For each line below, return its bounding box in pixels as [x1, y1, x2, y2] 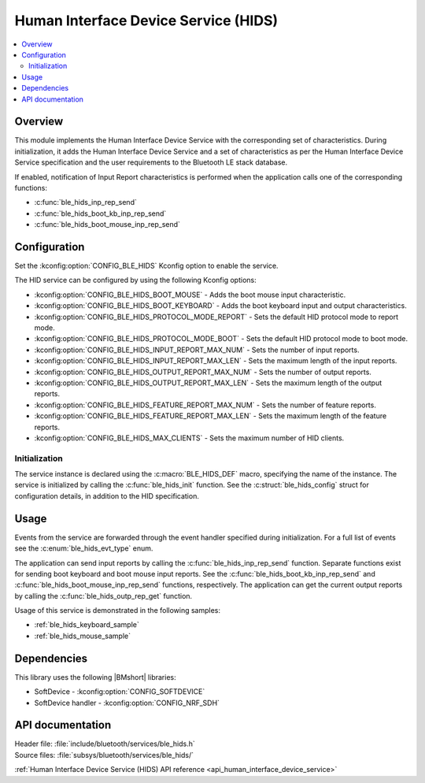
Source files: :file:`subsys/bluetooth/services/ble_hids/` [14, 750, 194, 759]
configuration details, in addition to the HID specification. [14, 491, 200, 500]
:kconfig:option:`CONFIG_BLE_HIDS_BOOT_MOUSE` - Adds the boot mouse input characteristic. [34, 290, 346, 299]
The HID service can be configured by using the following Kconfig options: [14, 276, 257, 285]
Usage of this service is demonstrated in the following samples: [14, 606, 220, 615]
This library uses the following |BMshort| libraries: [14, 672, 176, 681]
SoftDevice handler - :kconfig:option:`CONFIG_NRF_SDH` [34, 698, 220, 707]
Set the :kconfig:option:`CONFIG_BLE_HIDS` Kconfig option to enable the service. [14, 261, 279, 271]
